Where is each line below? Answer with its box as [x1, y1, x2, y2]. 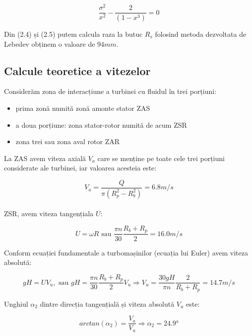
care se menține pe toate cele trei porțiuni [97, 153, 225, 163]
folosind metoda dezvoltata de [155, 28, 247, 39]
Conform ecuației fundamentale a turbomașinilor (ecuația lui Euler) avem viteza [4, 247, 248, 257]
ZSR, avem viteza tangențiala [4, 208, 94, 219]
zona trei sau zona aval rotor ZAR [15, 136, 120, 147]
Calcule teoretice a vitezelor [4, 63, 151, 78]
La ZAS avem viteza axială [4, 153, 86, 163]
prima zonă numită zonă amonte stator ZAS [15, 102, 150, 113]
